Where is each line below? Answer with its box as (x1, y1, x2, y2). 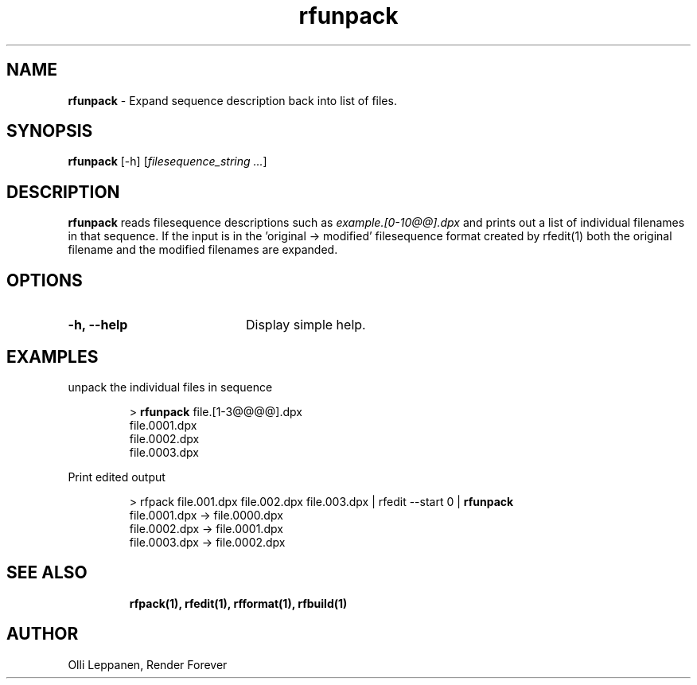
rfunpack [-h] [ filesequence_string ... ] (68, 154, 267, 169)
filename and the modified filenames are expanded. (68, 243, 338, 257)
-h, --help (68, 317, 128, 333)
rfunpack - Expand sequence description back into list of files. (68, 93, 397, 107)
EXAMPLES (6, 346, 99, 367)
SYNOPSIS (6, 121, 93, 142)
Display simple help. (245, 317, 366, 333)
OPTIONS (6, 270, 83, 290)
